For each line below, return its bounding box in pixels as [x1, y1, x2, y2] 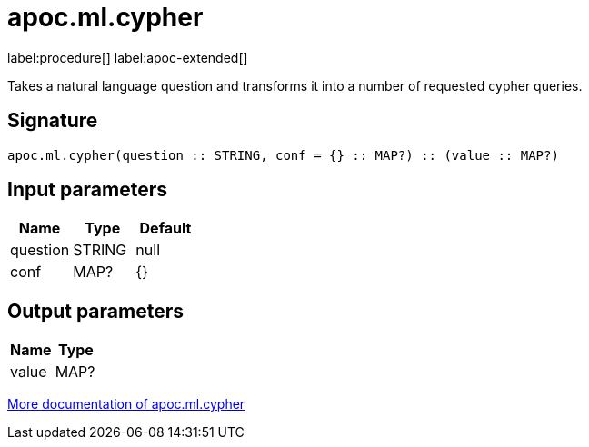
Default [139, 219, 192, 238]
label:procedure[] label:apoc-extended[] [7, 49, 248, 65]
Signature [7, 109, 98, 133]
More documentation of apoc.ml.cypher [7, 396, 245, 412]
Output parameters [7, 299, 184, 323]
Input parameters [7, 178, 168, 202]
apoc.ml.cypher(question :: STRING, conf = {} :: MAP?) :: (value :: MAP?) [7, 147, 559, 163]
